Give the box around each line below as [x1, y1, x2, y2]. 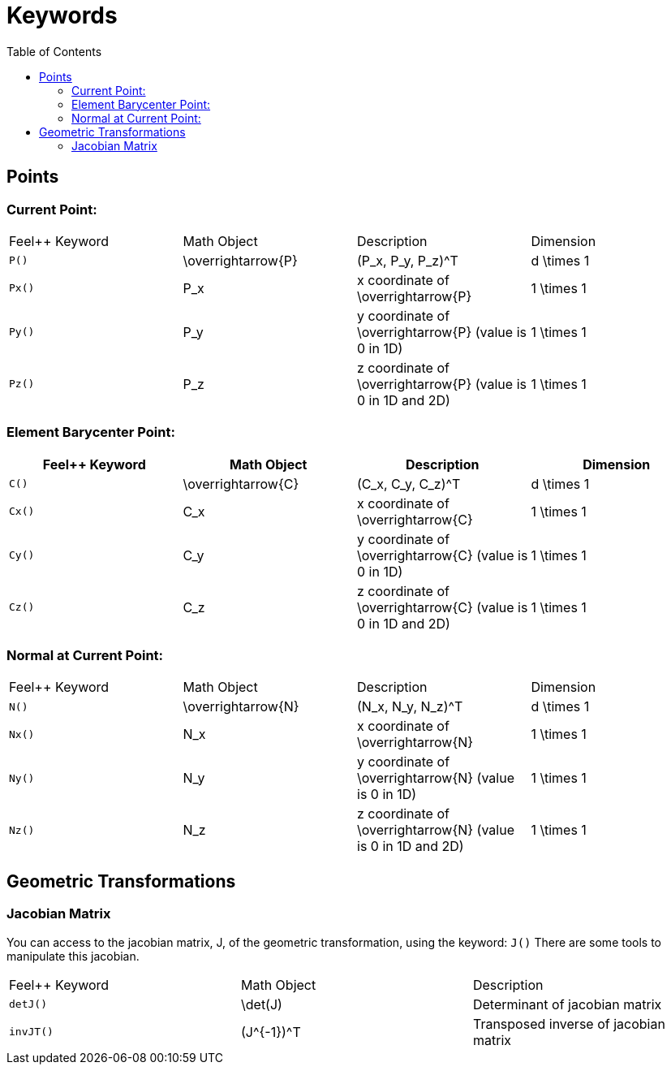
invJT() [9, 1026, 54, 1039]
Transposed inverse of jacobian [472, 1015, 665, 1032]
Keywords [6, 2, 118, 29]
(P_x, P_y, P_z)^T [357, 252, 458, 269]
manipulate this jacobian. [6, 948, 140, 963]
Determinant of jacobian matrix [472, 995, 662, 1013]
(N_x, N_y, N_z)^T [357, 698, 463, 715]
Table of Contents [6, 44, 102, 58]
